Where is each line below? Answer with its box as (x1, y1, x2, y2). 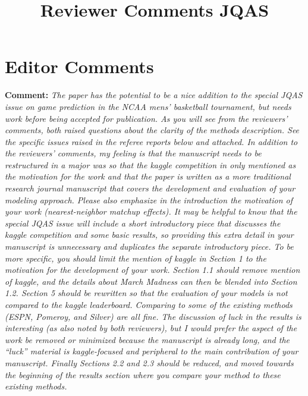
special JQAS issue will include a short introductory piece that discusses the (5, 216, 281, 229)
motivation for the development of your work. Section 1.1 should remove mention (5, 263, 300, 276)
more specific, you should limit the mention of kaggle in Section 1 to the (5, 252, 266, 264)
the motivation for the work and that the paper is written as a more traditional (5, 170, 291, 183)
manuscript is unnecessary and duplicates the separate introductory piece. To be (5, 240, 294, 253)
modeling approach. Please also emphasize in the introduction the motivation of (5, 193, 293, 206)
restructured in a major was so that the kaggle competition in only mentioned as (5, 158, 296, 171)
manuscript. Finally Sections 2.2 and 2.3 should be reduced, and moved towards (5, 356, 294, 369)
